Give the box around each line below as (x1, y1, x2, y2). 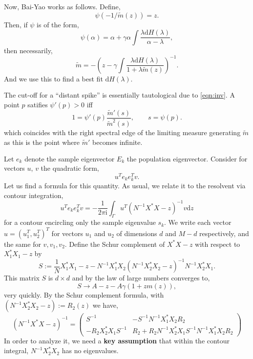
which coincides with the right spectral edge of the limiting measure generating (4, 127, 241, 138)
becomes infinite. (92, 137, 143, 147)
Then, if (4, 19, 28, 29)
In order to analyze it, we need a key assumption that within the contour (4, 336, 230, 346)
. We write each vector (164, 217, 232, 227)
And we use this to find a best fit (4, 73, 103, 83)
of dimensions (116, 228, 157, 238)
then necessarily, (4, 45, 53, 55)
